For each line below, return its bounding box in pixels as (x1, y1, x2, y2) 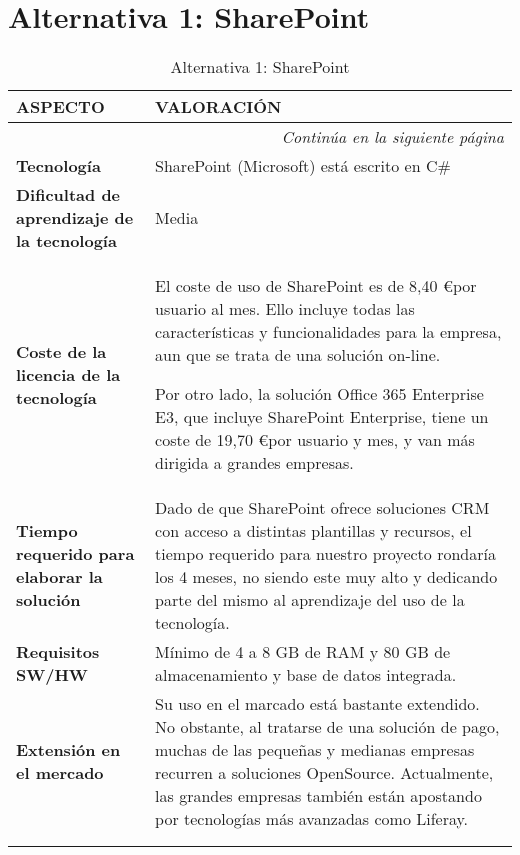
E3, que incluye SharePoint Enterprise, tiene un (155, 405, 489, 429)
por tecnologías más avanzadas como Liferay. (155, 807, 469, 831)
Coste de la (16, 339, 107, 363)
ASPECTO (16, 95, 105, 119)
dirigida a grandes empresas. (155, 451, 354, 475)
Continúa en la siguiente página (281, 125, 504, 149)
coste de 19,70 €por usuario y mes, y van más (155, 428, 475, 452)
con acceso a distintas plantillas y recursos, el (155, 519, 472, 543)
